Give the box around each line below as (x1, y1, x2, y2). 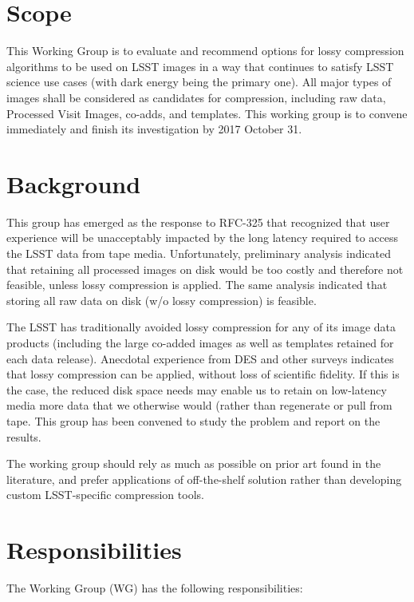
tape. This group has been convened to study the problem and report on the (6, 412, 380, 429)
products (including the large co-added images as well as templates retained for (6, 334, 394, 351)
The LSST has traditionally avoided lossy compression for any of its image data (6, 319, 396, 335)
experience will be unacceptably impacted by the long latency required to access (6, 229, 399, 246)
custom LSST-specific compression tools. (6, 486, 204, 503)
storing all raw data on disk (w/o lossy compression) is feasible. (6, 291, 317, 308)
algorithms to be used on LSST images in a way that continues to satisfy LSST (6, 57, 394, 74)
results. (6, 428, 41, 445)
